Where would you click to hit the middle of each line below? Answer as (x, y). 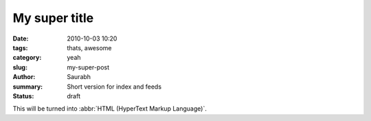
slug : (20, 67)
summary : (28, 87)
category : (27, 58)
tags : (20, 47)
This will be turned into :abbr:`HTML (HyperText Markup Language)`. (110, 109)
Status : (23, 96)
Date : (21, 38)
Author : (24, 77)
